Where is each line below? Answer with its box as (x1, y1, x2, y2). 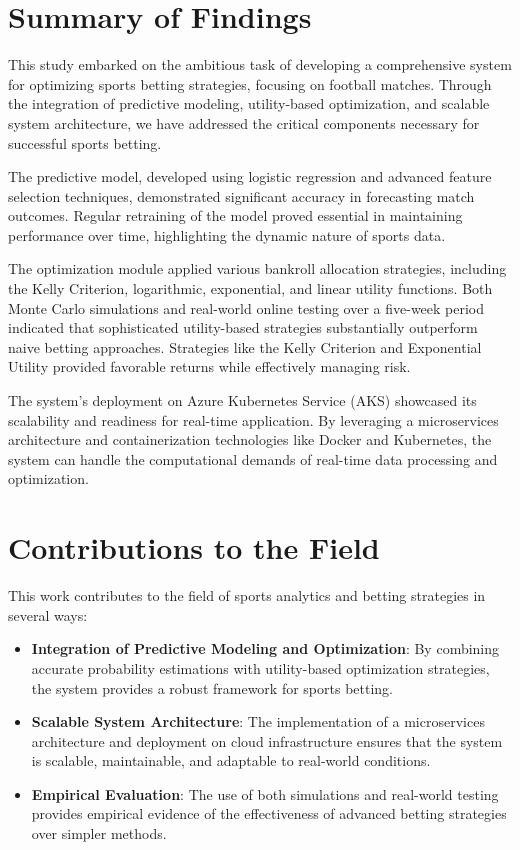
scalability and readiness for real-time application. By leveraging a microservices (8, 409, 499, 430)
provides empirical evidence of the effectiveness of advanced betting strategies (31, 803, 507, 824)
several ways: (8, 604, 88, 625)
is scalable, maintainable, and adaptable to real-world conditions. (31, 750, 431, 771)
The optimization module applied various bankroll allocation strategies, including (8, 258, 507, 279)
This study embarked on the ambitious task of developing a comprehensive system (8, 54, 512, 75)
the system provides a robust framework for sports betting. (31, 677, 393, 698)
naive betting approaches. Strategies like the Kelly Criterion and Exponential (8, 336, 482, 357)
